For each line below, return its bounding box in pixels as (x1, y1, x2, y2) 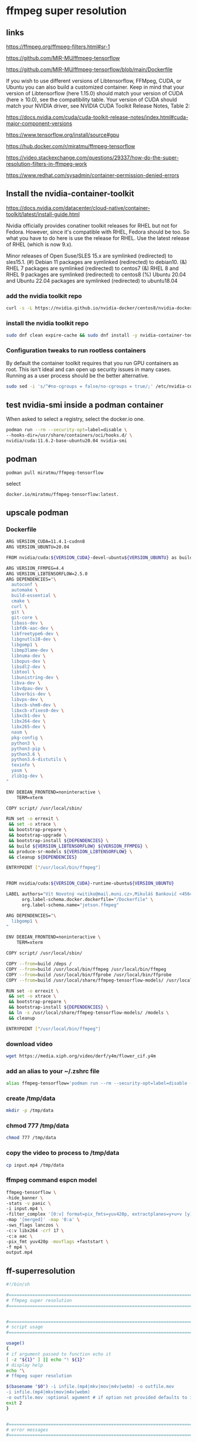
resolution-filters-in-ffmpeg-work (6, 161, 87, 167)
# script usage (6, 1324, 43, 1330)
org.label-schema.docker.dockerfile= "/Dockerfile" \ (21, 897, 154, 903)
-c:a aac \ (6, 1233, 33, 1239)
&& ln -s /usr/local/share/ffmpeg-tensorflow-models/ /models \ (8, 1010, 169, 1016)
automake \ (11, 587, 38, 593)
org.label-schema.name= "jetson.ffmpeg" (21, 902, 119, 908)
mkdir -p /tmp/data (6, 1107, 54, 1114)
